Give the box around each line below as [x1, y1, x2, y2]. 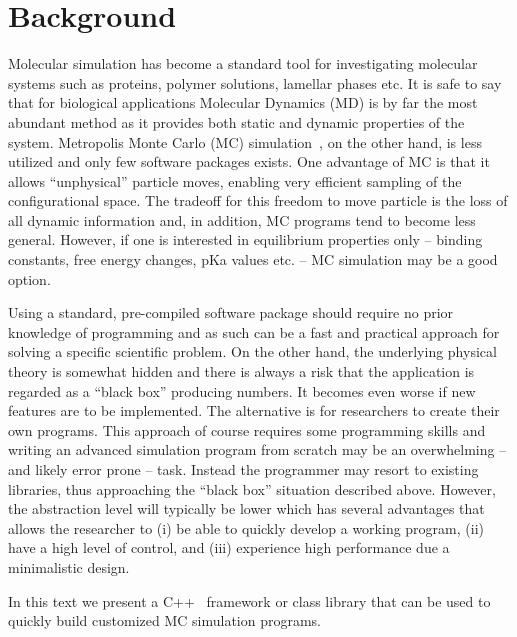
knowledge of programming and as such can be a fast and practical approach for [8, 321, 500, 342]
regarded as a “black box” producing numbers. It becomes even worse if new [8, 380, 476, 401]
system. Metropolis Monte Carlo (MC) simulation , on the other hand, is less [8, 131, 482, 152]
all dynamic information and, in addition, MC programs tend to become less [8, 209, 476, 230]
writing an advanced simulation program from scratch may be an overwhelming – [8, 439, 507, 460]
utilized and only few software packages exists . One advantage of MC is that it [8, 151, 490, 172]
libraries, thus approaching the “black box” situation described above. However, [8, 478, 496, 499]
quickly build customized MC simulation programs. [8, 610, 321, 631]
